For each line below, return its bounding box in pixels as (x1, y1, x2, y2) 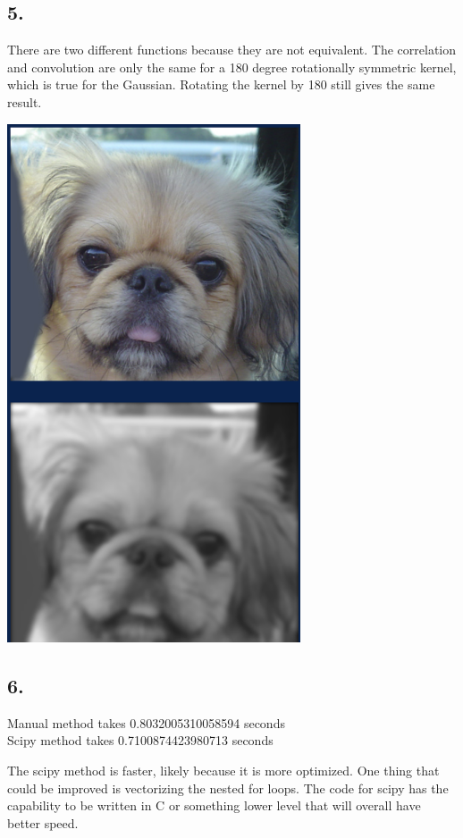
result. (7, 92, 42, 111)
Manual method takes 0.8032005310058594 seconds (7, 713, 285, 732)
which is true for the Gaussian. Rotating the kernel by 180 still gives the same (7, 75, 435, 94)
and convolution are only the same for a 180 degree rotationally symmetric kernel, (7, 57, 457, 76)
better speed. (7, 813, 79, 832)
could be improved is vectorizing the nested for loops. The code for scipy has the (7, 778, 449, 797)
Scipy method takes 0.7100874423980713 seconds (7, 731, 274, 750)
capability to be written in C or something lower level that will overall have (7, 796, 421, 815)
